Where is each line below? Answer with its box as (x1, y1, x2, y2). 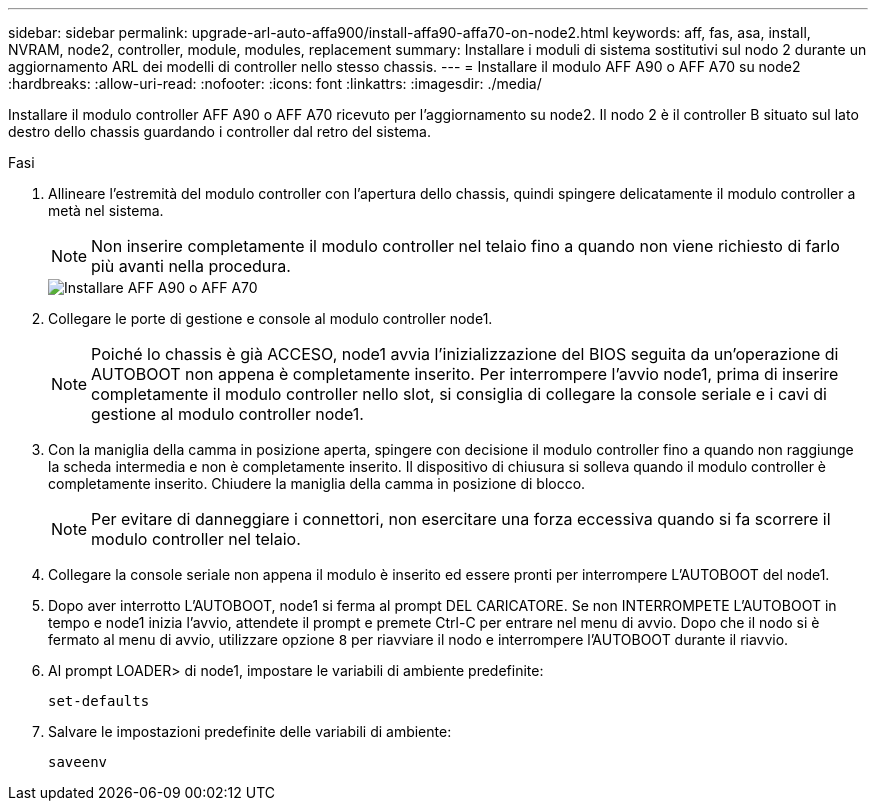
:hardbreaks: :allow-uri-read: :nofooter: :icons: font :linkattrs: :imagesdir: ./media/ (8, 75, 542, 92)
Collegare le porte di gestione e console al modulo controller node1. (48, 310, 493, 327)
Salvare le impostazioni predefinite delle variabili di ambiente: (48, 723, 452, 740)
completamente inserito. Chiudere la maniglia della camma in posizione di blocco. (48, 475, 586, 492)
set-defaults (48, 693, 150, 709)
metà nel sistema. (48, 202, 164, 219)
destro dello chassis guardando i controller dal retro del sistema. (8, 123, 431, 140)
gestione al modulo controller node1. (91, 404, 364, 424)
